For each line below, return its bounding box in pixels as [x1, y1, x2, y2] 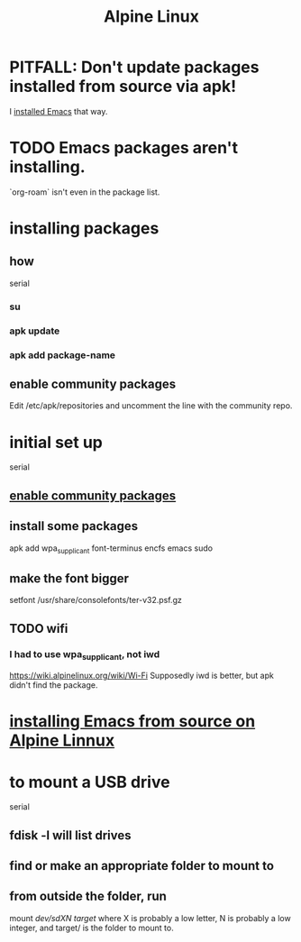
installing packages [9, 218, 160, 239]
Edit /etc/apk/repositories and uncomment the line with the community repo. [9, 400, 293, 411]
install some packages [9, 518, 139, 534]
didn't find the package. [9, 680, 98, 690]
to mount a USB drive [9, 772, 170, 792]
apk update [9, 325, 60, 337]
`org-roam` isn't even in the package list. [9, 187, 160, 197]
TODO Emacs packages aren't [9, 138, 239, 159]
